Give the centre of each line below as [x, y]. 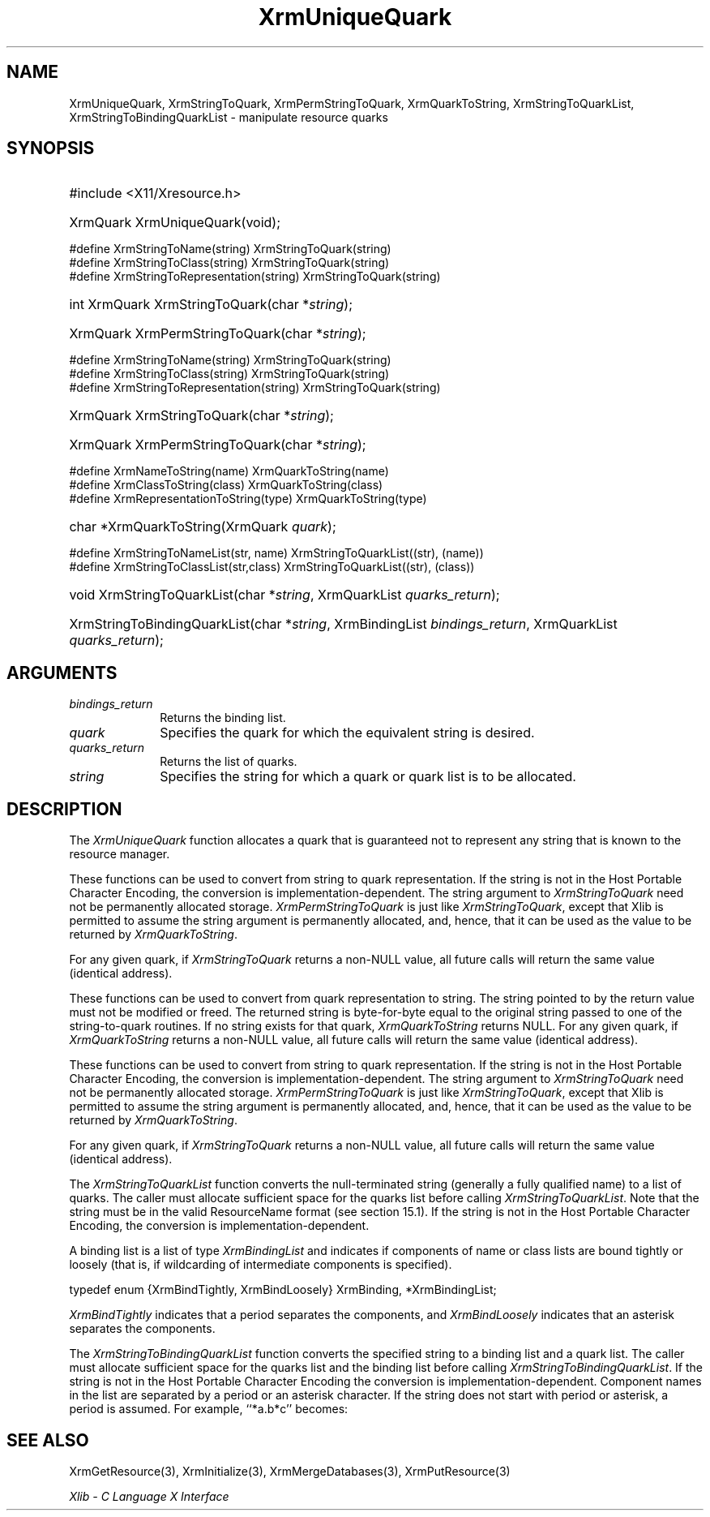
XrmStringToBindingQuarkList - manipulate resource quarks [229, 117]
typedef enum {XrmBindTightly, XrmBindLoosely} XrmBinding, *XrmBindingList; [283, 1290]
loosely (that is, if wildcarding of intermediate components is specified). [261, 1265]
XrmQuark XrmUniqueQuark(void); [175, 223]
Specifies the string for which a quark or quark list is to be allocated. [368, 777]
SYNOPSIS [51, 148]
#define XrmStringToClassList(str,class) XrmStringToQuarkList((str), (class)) [272, 567]
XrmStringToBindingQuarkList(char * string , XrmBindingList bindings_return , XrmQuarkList [343, 624]
